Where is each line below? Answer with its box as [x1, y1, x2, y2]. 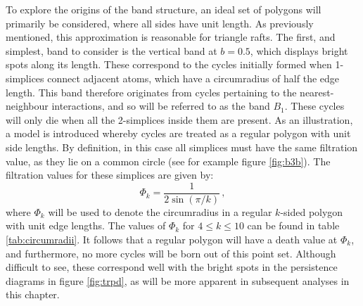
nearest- [300, 84, 334, 99]
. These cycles [284, 98, 345, 113]
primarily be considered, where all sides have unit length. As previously [6, 15, 314, 30]
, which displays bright [250, 43, 348, 58]
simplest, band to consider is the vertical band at [6, 43, 217, 58]
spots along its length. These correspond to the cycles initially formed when [6, 57, 332, 72]
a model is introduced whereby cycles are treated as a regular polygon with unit [6, 126, 351, 141]
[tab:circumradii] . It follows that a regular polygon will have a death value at [6, 231, 338, 246]
